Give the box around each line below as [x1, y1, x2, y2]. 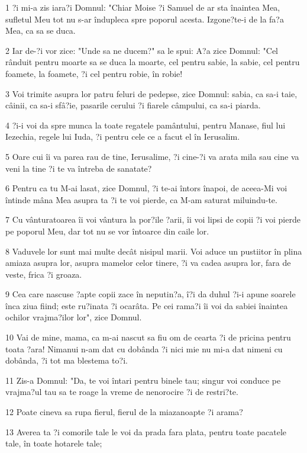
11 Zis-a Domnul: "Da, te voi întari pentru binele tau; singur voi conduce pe [5, 374, 281, 386]
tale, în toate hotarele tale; [5, 437, 102, 449]
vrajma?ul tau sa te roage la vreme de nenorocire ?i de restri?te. [5, 385, 238, 398]
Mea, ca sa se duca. [5, 24, 76, 37]
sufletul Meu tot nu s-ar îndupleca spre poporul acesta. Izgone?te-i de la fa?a [5, 12, 284, 25]
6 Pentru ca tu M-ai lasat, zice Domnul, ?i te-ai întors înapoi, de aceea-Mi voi [5, 182, 287, 194]
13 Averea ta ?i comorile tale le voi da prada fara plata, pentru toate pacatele [5, 425, 287, 438]
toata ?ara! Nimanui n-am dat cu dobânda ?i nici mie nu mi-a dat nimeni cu [5, 342, 283, 355]
